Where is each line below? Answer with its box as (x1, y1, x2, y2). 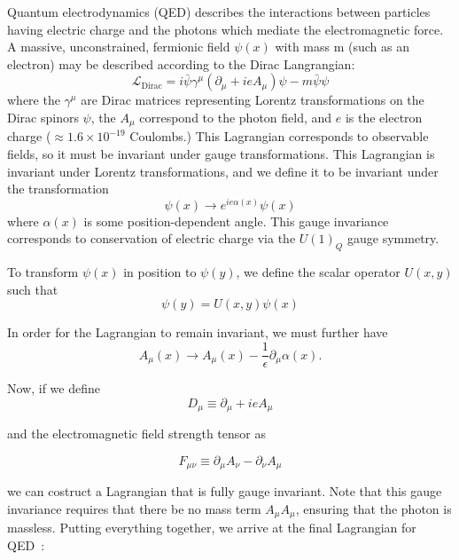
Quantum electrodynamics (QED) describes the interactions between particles (7, 3, 431, 20)
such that (7, 280, 58, 298)
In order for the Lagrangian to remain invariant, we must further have (7, 323, 388, 342)
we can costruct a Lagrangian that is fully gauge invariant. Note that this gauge (7, 482, 442, 501)
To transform (7, 263, 79, 281)
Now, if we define (7, 379, 100, 398)
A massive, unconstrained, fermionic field (7, 37, 230, 56)
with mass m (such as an (275, 37, 410, 56)
